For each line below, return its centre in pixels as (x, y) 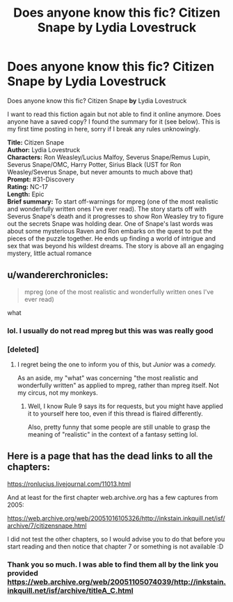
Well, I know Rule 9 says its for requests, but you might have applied (126, 406)
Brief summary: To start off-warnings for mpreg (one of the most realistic (113, 201)
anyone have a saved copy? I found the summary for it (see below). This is (114, 121)
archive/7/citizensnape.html (47, 526)
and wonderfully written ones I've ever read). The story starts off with (107, 209)
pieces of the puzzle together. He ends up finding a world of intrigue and (112, 238)
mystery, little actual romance (49, 253)
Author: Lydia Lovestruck (44, 149)
